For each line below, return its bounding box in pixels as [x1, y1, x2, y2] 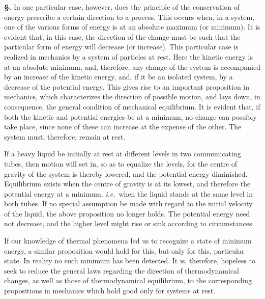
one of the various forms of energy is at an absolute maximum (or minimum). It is [4, 21, 260, 32]
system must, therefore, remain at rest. [4, 131, 126, 142]
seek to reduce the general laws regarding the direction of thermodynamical [4, 265, 239, 276]
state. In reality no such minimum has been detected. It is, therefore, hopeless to [4, 255, 256, 266]
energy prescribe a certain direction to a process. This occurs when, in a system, [4, 11, 254, 22]
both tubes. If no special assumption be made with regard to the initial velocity [4, 198, 253, 209]
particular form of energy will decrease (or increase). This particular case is [4, 41, 239, 52]
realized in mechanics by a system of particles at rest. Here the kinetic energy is [4, 51, 253, 62]
